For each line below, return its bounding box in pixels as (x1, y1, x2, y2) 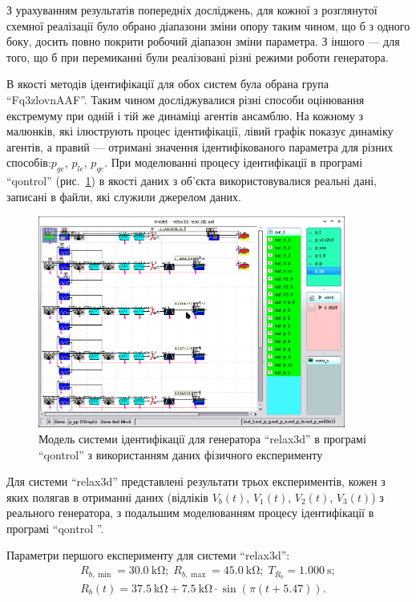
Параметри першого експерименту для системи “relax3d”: (6, 547, 290, 564)
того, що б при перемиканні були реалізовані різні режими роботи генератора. (6, 48, 389, 65)
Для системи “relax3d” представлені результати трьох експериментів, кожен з (6, 473, 386, 490)
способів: (6, 154, 51, 171)
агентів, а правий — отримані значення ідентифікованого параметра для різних (6, 138, 394, 155)
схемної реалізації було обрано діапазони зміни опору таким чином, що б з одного (6, 17, 410, 34)
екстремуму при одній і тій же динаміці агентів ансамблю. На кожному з (6, 107, 364, 123)
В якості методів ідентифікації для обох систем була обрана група (6, 75, 329, 92)
